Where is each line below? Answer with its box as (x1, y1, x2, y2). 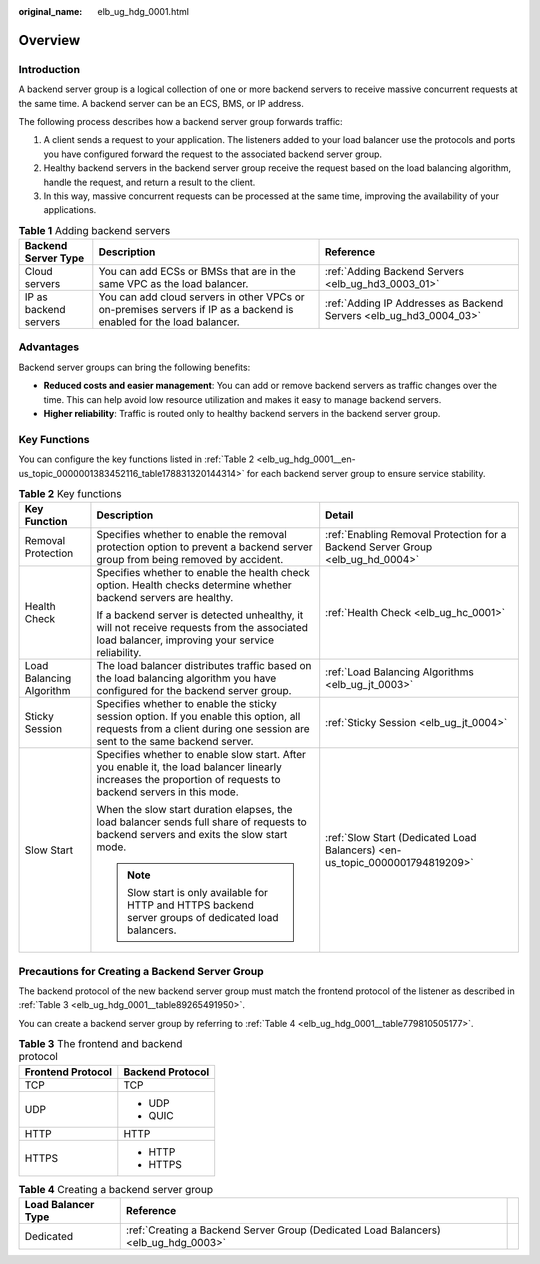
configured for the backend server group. (96, 684, 292, 698)
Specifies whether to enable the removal (96, 528, 287, 542)
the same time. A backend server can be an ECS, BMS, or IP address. (18, 97, 304, 109)
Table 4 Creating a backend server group (18, 1182, 214, 1196)
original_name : (18, 6, 83, 17)
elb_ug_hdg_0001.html (97, 6, 190, 17)
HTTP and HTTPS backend (126, 898, 255, 912)
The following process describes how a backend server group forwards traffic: (18, 115, 344, 127)
